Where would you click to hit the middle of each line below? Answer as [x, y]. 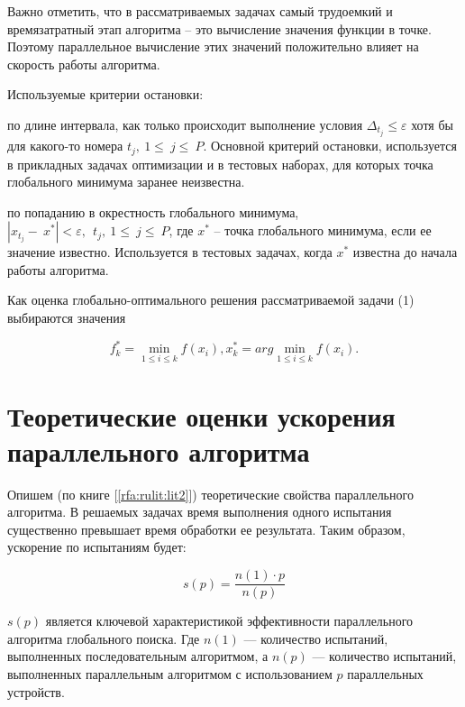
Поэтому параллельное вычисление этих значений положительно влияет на [213, 46]
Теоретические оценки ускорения [201, 415]
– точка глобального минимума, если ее [323, 230]
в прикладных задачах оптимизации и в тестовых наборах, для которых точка [220, 164]
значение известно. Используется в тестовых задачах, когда [170, 252]
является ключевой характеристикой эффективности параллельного [229, 621]
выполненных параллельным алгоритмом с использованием [170, 673]
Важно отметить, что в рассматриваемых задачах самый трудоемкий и [200, 11]
